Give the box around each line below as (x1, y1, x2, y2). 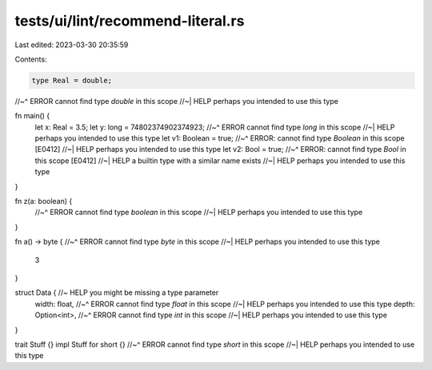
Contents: (14, 54, 47, 64)
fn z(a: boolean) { (14, 197, 73, 206)
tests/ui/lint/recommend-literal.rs (14, 12, 245, 30)
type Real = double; (31, 76, 112, 85)
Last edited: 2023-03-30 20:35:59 (14, 40, 129, 50)
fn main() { (14, 111, 50, 121)
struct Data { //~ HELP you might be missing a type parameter (14, 288, 219, 297)
